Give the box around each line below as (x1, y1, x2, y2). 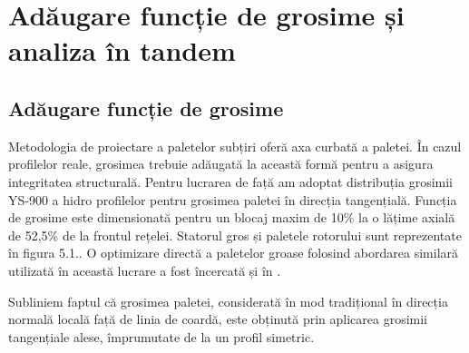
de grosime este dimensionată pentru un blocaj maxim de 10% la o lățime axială (8, 208, 455, 227)
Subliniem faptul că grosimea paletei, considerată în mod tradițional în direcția (8, 291, 448, 310)
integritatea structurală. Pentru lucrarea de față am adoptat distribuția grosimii (8, 172, 454, 191)
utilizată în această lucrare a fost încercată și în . (8, 260, 281, 279)
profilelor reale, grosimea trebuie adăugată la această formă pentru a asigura (8, 154, 434, 173)
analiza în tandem (8, 32, 236, 69)
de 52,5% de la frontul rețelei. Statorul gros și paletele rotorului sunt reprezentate (8, 225, 462, 244)
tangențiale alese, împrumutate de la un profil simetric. (8, 327, 315, 346)
